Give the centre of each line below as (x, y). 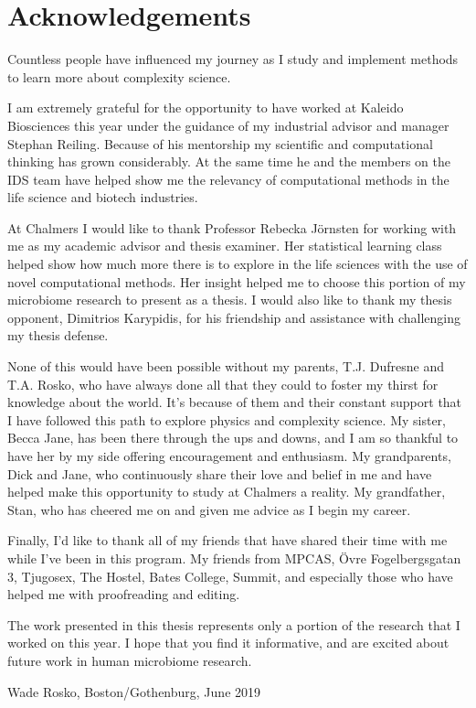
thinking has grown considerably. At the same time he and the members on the (229, 161)
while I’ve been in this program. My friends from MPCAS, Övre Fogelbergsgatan (234, 558)
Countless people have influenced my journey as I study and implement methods (233, 59)
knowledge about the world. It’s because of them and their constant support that (235, 402)
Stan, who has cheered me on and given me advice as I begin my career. (209, 509)
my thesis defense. (58, 335)
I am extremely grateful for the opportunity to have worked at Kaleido (206, 107)
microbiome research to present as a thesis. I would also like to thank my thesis (230, 300)
